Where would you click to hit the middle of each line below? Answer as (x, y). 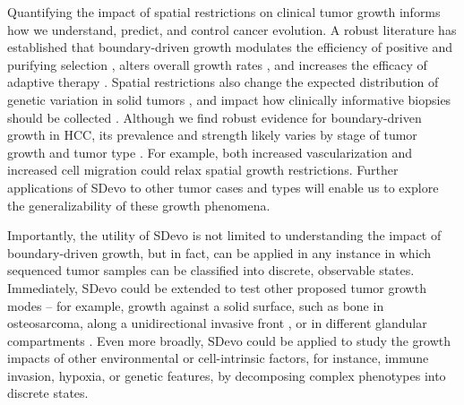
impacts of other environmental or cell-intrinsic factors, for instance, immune (218, 358)
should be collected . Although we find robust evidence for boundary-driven (215, 117)
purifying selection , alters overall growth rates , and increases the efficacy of (217, 64)
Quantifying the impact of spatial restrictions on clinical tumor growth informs (224, 12)
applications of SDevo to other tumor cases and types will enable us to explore (223, 187)
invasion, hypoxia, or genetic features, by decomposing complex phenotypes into (227, 375)
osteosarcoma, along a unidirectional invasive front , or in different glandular (217, 323)
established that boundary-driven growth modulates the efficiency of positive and (230, 47)
